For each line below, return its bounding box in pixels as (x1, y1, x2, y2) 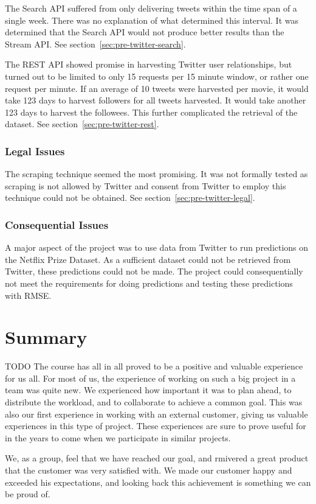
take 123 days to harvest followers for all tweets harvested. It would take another (5, 94, 306, 107)
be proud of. (5, 488, 50, 500)
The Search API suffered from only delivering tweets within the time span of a (5, 2, 297, 14)
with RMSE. (5, 289, 52, 301)
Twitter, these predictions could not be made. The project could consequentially (5, 265, 303, 278)
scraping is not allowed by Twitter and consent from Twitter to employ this (5, 179, 286, 192)
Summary (5, 324, 88, 349)
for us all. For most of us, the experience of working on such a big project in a (5, 371, 296, 384)
